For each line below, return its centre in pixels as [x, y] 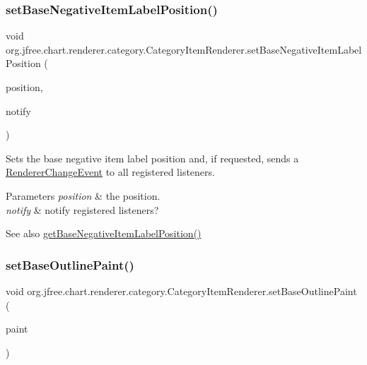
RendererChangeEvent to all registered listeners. [110, 172]
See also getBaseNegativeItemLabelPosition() [104, 233]
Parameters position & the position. [83, 195]
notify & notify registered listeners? [82, 209]
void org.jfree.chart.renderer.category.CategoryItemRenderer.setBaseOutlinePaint [181, 291]
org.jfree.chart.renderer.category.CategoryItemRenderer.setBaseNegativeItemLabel [184, 49]
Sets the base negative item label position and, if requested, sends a [152, 158]
